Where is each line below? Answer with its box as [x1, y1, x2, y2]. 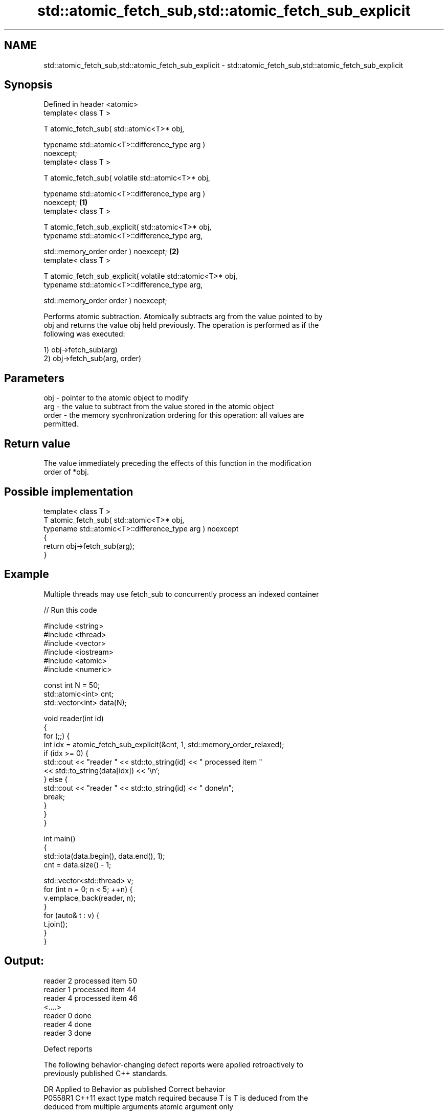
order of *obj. [43, 467, 89, 477]
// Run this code [43, 605, 97, 614]
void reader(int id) [43, 713, 104, 723]
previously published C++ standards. [43, 1068, 168, 1078]
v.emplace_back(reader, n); [43, 893, 136, 902]
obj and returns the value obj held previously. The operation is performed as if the [43, 321, 319, 330]
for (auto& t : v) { [43, 910, 100, 920]
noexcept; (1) [43, 198, 88, 207]
